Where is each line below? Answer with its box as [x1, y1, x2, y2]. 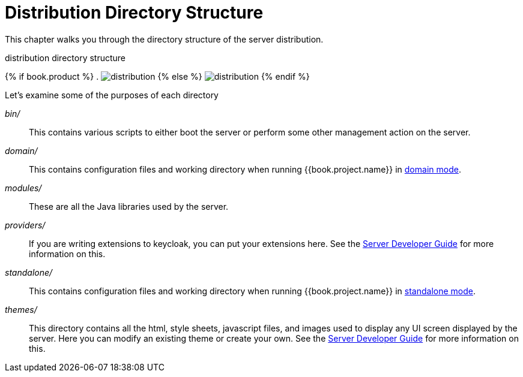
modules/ [5, 182, 42, 193]
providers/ [5, 219, 46, 230]
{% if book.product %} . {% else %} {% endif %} [5, 71, 310, 82]
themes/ [5, 304, 37, 315]
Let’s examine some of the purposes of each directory [5, 89, 219, 100]
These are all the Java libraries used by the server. [29, 201, 229, 212]
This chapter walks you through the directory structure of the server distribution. [5, 34, 324, 44]
